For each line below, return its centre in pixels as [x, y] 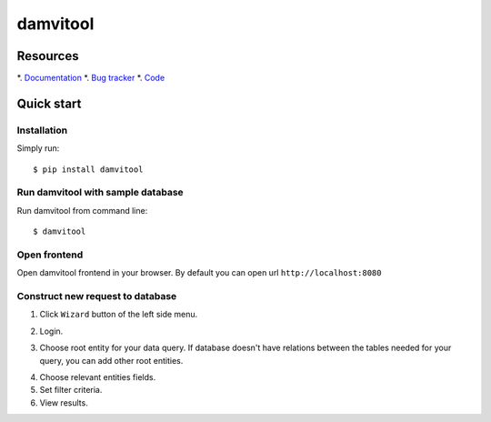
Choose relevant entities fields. [98, 377]
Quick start [49, 103]
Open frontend [50, 255]
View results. [64, 402]
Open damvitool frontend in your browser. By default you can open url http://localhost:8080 [199, 273]
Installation [42, 130]
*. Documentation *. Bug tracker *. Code [91, 78]
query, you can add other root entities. [111, 360]
